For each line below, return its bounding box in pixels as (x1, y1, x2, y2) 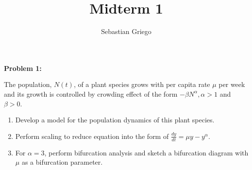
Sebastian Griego (101, 26, 151, 36)
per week (218, 79, 245, 89)
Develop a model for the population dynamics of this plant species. (15, 115, 215, 125)
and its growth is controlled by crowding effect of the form (4, 88, 178, 99)
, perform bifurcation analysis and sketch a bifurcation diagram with (44, 147, 249, 157)
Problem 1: (4, 63, 42, 73)
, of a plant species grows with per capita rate (73, 79, 210, 89)
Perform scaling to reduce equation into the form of (15, 131, 169, 141)
